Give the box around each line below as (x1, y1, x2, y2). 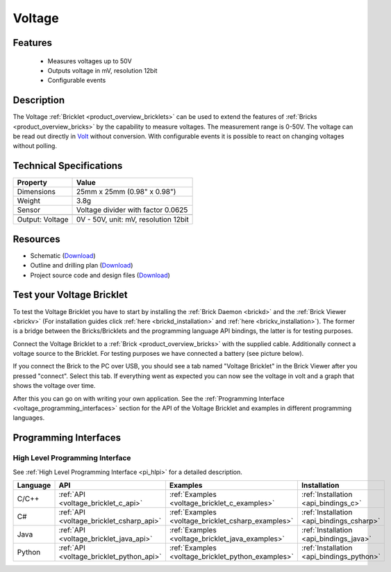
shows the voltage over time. (13, 382, 96, 390)
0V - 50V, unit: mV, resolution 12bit (76, 215, 189, 224)
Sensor (17, 205, 41, 215)
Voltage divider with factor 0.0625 (76, 205, 188, 215)
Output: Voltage (17, 215, 69, 224)
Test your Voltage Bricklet (13, 289, 128, 301)
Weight (17, 196, 41, 206)
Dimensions (17, 187, 56, 197)
